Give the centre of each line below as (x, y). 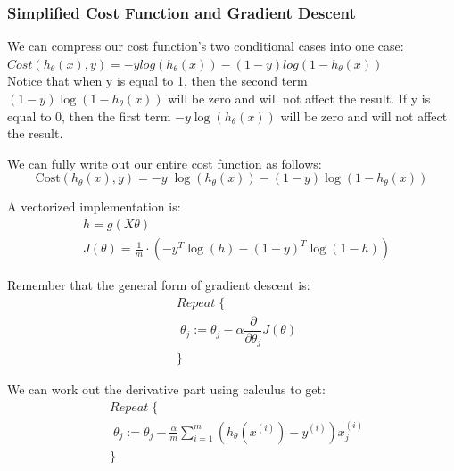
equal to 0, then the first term (89, 116)
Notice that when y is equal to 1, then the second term (157, 81)
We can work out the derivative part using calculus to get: (166, 389)
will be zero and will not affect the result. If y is (299, 98)
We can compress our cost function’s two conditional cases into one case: (206, 46)
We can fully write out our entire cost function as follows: (165, 163)
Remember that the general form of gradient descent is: (159, 285)
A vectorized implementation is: (94, 207)
